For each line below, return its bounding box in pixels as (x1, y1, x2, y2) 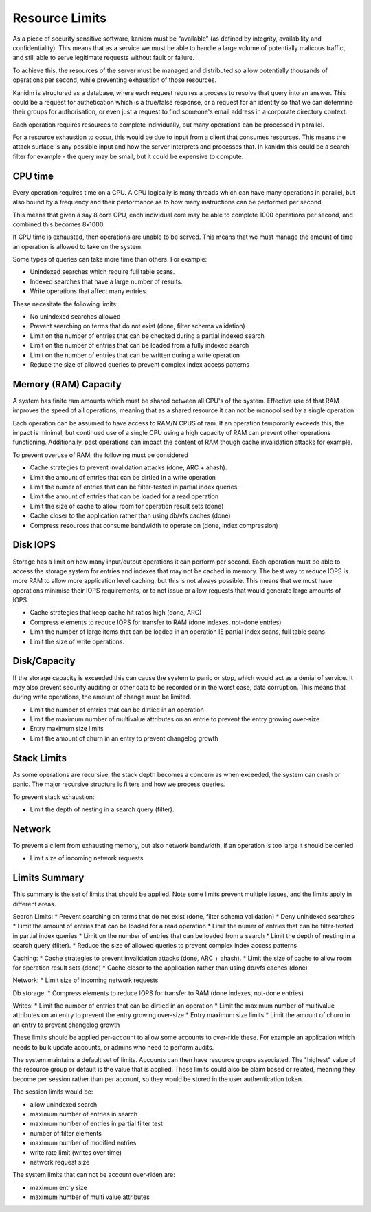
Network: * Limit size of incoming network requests (12, 976, 159, 984)
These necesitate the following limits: (12, 299, 118, 308)
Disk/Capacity (12, 655, 76, 667)
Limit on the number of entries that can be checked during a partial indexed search (30, 331, 265, 340)
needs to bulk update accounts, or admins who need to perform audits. (12, 1043, 214, 1051)
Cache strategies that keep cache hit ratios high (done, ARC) (30, 608, 202, 617)
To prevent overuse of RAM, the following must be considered (12, 451, 188, 459)
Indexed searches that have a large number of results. (30, 277, 183, 286)
